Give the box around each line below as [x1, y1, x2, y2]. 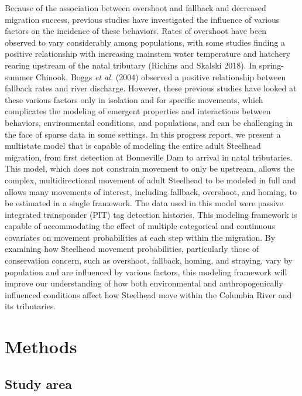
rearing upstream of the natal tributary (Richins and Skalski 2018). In [5, 59, 257, 71]
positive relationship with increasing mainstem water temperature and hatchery [5, 47, 290, 60]
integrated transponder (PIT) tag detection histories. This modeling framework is [5, 208, 297, 220]
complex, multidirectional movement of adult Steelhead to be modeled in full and [5, 173, 296, 186]
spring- [259, 59, 284, 71]
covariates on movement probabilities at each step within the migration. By [5, 231, 276, 243]
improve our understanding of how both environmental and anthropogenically [5, 277, 283, 289]
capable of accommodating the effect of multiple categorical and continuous [5, 220, 275, 232]
